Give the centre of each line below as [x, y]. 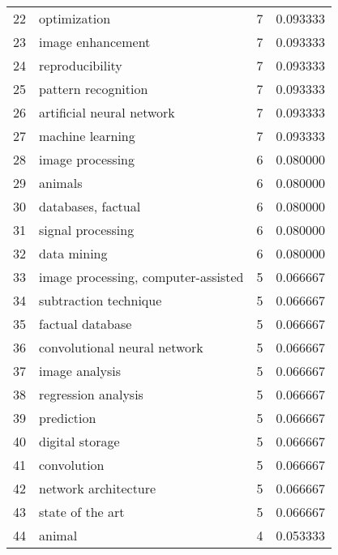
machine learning [87, 136]
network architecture [98, 488]
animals [61, 183]
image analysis [80, 371]
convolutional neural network [121, 347]
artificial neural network [107, 112]
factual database [86, 324]
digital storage [79, 441]
